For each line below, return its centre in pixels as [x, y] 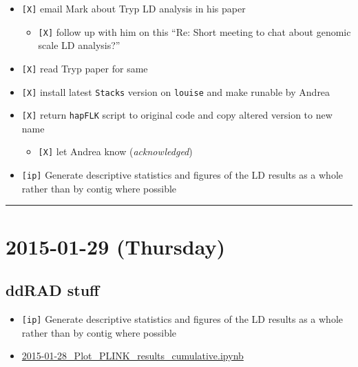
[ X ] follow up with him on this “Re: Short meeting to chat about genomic [194, 31]
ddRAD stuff [53, 290]
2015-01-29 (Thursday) [115, 246]
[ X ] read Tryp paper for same [85, 68]
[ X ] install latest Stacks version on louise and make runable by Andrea [176, 91]
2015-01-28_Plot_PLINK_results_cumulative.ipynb [133, 356]
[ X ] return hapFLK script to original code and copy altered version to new [177, 115]
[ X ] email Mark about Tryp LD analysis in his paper [134, 8]
